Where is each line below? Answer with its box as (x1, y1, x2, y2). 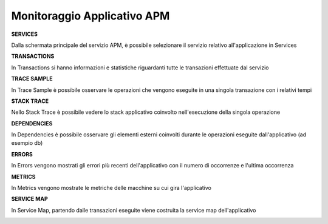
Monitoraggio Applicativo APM (11, 9, 170, 23)
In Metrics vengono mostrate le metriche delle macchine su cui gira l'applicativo (11, 184, 212, 192)
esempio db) (11, 139, 43, 147)
